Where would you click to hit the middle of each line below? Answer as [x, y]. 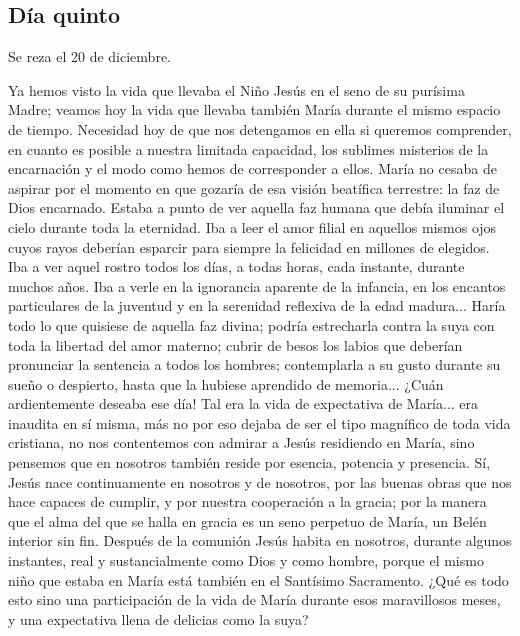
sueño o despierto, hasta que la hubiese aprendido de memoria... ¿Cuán [226, 383]
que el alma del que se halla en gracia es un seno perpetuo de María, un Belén [247, 520]
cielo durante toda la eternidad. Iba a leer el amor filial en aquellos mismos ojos [252, 226]
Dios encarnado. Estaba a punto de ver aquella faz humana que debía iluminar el [256, 207]
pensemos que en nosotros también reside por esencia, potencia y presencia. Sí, [249, 462]
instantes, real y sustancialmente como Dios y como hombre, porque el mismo [246, 560]
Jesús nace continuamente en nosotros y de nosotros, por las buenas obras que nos [260, 481]
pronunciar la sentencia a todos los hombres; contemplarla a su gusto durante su [254, 364]
